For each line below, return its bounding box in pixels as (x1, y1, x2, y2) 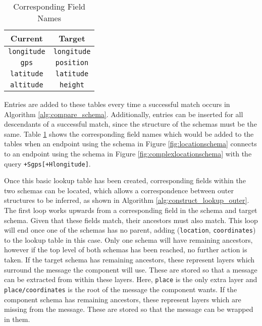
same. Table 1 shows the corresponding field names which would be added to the (4, 128, 254, 139)
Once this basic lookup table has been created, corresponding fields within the (4, 175, 246, 186)
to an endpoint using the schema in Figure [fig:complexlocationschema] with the (4, 148, 252, 158)
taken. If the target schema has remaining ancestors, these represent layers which (4, 254, 255, 265)
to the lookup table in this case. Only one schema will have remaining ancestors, (4, 234, 253, 245)
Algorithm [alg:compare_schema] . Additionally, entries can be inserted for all (4, 108, 243, 119)
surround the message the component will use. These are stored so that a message (4, 264, 257, 275)
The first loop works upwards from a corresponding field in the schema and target (4, 205, 257, 215)
